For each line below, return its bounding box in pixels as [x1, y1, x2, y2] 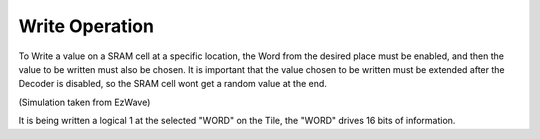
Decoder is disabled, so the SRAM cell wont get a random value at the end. [18, 78, 327, 90]
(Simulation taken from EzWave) [18, 96, 151, 108]
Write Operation [18, 15, 155, 37]
